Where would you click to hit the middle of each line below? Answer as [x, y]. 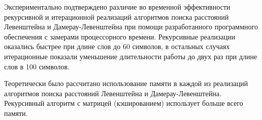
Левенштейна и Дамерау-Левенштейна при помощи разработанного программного [131, 27]
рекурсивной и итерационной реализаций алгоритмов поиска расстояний [117, 16]
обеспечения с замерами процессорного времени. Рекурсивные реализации [120, 36]
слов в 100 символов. [37, 66]
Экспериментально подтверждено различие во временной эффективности [117, 7]
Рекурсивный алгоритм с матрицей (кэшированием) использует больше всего [124, 103]
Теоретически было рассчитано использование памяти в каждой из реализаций [126, 83]
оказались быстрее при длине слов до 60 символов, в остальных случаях [117, 46]
